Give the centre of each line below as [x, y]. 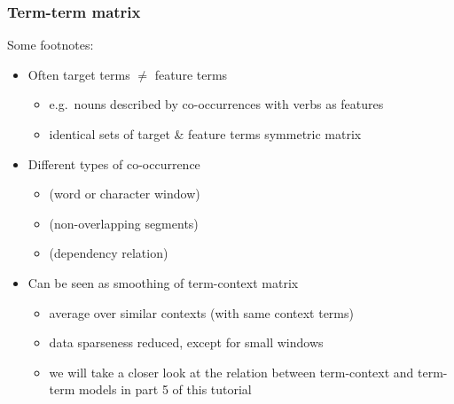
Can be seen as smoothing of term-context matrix [163, 282]
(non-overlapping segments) [124, 223]
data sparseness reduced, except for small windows [186, 342]
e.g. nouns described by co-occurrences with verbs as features [216, 104]
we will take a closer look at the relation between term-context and [231, 372]
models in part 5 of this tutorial [165, 389]
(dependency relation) [109, 253]
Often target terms [79, 74]
